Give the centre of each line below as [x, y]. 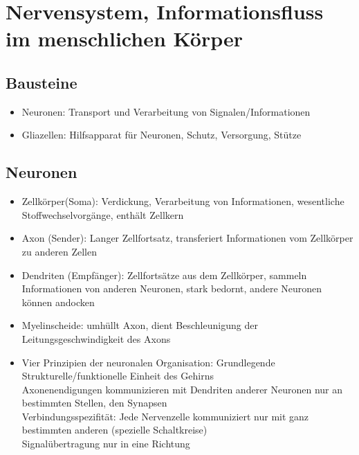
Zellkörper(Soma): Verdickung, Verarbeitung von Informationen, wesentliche [183, 201]
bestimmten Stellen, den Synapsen [94, 403]
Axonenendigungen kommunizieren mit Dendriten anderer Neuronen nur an [182, 389]
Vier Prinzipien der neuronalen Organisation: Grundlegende [148, 362]
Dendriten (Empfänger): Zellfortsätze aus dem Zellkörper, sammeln [164, 275]
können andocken [58, 302]
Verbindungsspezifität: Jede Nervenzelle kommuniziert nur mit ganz [165, 416]
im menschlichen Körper [125, 38]
